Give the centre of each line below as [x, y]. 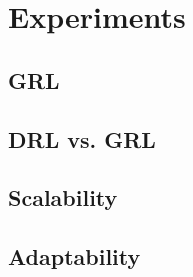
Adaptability [74, 256]
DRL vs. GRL [82, 138]
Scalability [63, 197]
